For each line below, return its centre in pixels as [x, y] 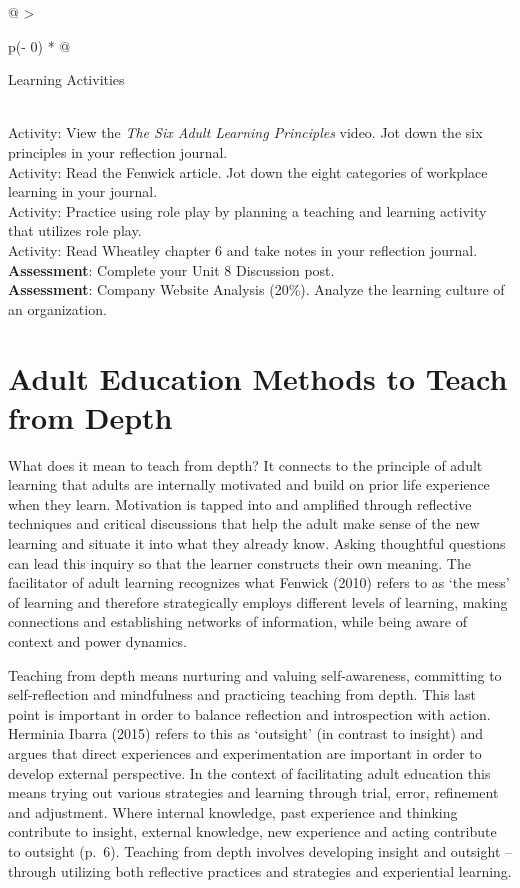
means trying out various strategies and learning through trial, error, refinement [253, 792]
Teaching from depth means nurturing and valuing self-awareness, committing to [255, 674]
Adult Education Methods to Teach [258, 377]
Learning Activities [66, 79]
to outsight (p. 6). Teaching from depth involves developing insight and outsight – [260, 850]
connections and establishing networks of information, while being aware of [237, 621]
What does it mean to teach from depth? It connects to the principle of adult [245, 464]
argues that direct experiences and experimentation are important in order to [245, 752]
